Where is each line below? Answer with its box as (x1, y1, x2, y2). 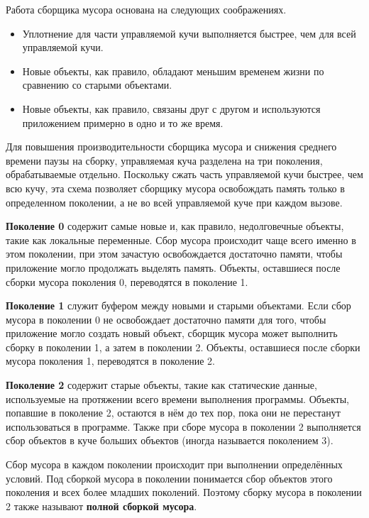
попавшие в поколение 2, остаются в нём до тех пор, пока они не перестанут (6, 405, 341, 420)
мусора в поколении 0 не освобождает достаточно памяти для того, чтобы (6, 312, 326, 326)
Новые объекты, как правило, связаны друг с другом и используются (22, 101, 321, 116)
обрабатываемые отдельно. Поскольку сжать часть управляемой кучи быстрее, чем (6, 167, 363, 182)
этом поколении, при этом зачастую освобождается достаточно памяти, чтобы (6, 246, 343, 261)
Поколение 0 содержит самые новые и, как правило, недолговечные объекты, (6, 219, 344, 233)
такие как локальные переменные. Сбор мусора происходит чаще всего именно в (6, 232, 356, 247)
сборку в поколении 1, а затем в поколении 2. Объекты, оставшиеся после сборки (6, 339, 360, 354)
